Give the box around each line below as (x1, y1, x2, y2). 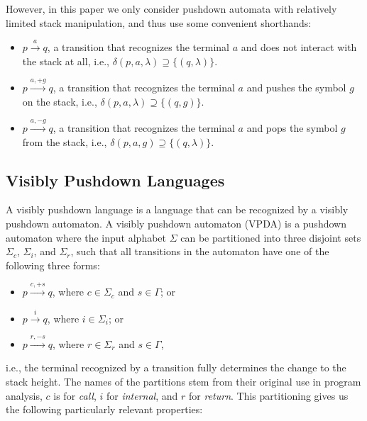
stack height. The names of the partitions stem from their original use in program (6, 374, 361, 389)
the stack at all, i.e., (22, 53, 109, 68)
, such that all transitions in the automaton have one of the (70, 244, 329, 259)
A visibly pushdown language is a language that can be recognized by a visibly (6, 202, 349, 217)
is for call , (53, 388, 97, 403)
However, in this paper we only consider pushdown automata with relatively (6, 1, 337, 16)
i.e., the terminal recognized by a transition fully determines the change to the (6, 360, 346, 375)
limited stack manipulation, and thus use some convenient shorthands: (6, 15, 312, 30)
